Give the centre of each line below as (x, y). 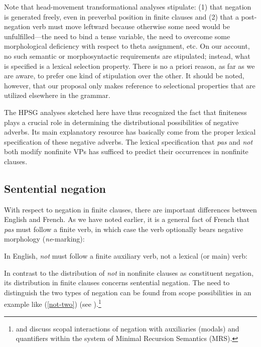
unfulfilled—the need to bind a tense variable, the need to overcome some (117, 36)
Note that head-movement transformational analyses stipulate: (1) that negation (128, 7)
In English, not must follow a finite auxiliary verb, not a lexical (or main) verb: (126, 256)
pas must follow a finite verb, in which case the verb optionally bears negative (124, 229)
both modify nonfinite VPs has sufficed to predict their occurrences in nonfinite (126, 151)
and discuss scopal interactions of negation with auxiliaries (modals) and (127, 328)
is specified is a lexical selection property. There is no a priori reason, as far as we (129, 66)
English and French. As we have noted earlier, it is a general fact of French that (127, 219)
